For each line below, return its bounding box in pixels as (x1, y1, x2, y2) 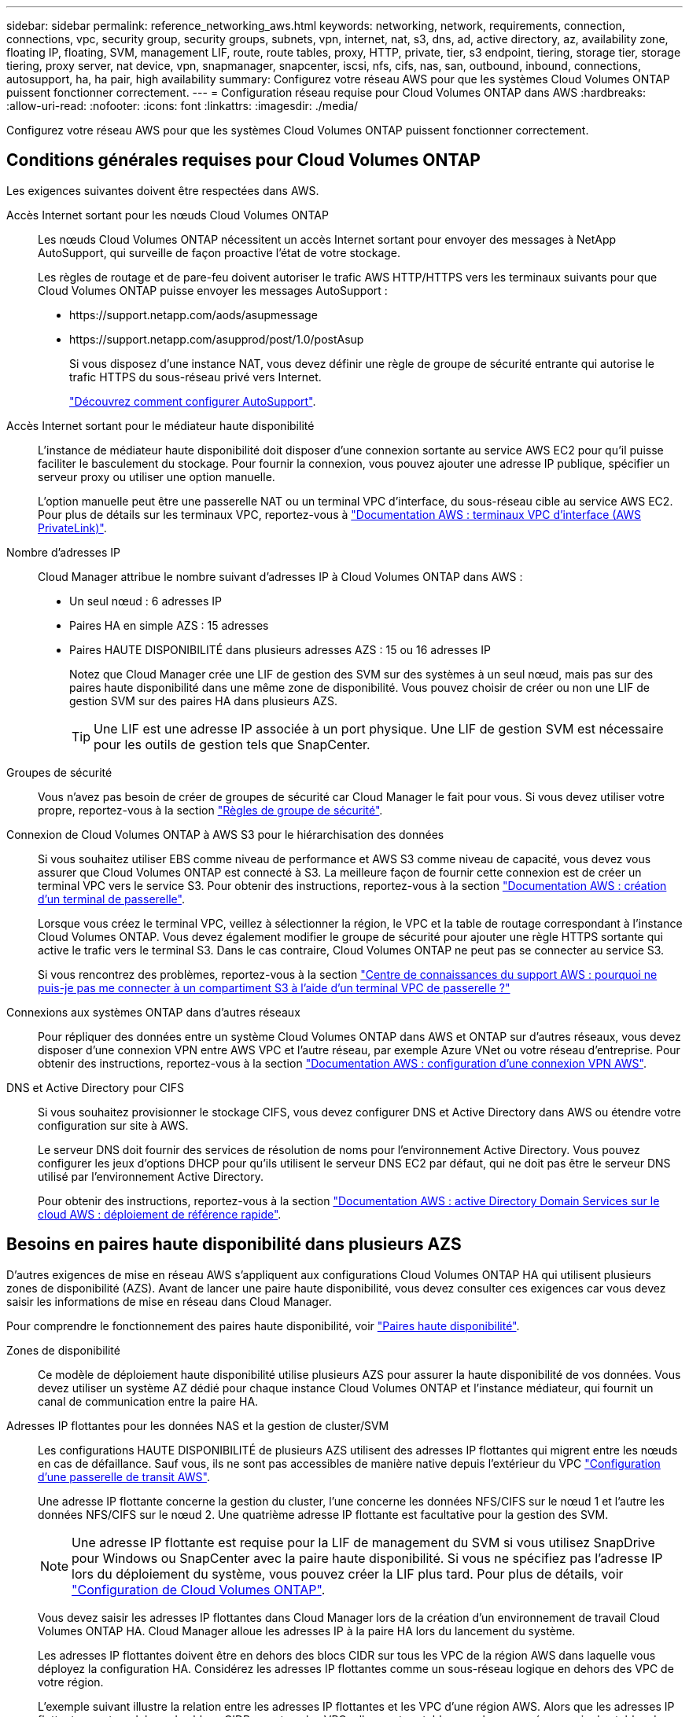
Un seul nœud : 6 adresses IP (69, 594, 223, 608)
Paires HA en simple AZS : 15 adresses (69, 618, 269, 632)
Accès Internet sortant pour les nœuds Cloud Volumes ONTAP (6, 208, 329, 222)
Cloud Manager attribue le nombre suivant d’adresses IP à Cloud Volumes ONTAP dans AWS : (38, 569, 523, 583)
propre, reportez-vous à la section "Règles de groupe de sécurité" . (38, 803, 383, 817)
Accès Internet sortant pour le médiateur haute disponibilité (6, 418, 315, 432)
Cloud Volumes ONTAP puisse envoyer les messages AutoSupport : (38, 283, 388, 297)
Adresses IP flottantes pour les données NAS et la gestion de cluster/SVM (6, 1418, 389, 1432)
